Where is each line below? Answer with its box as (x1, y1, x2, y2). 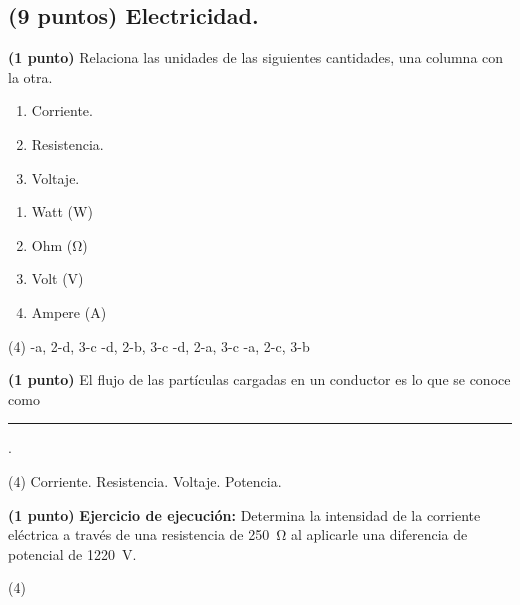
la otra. (8, 66, 53, 87)
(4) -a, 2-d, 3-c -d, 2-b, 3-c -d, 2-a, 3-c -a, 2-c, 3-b (8, 335, 310, 356)
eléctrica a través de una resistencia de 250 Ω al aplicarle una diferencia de (8, 524, 468, 545)
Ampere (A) (31, 301, 107, 322)
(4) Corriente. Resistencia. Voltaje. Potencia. (8, 470, 282, 491)
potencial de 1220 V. (8, 543, 137, 564)
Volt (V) (31, 268, 84, 289)
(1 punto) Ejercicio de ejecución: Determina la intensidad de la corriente (8, 504, 481, 525)
